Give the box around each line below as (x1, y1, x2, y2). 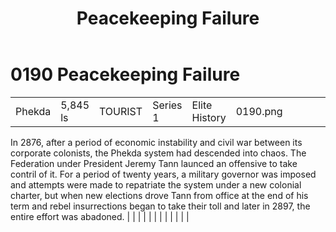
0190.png (235, 104, 283, 118)
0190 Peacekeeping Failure (10, 63, 241, 86)
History (191, 110, 227, 124)
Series (152, 98, 183, 112)
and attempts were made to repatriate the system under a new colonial (10, 178, 302, 191)
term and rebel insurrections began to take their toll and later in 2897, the (10, 200, 311, 212)
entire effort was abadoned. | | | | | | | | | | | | (10, 210, 190, 222)
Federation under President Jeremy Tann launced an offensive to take (10, 157, 298, 169)
